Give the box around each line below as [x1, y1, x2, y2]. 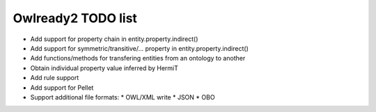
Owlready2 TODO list [13, 10, 137, 26]
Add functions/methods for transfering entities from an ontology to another [30, 54, 246, 63]
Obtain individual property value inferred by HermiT [30, 63, 179, 72]
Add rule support [30, 74, 79, 82]
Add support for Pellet [30, 83, 94, 92]
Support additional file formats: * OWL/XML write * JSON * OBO [30, 93, 215, 101]
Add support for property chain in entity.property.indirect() [30, 35, 198, 43]
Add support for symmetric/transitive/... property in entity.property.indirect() [30, 44, 249, 52]
